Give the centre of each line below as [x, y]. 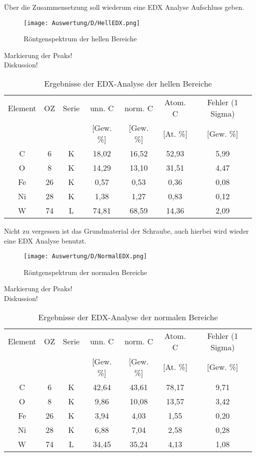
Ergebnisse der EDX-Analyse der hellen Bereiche [128, 84]
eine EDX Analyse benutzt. [45, 240]
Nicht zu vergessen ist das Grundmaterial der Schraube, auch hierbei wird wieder [127, 231]
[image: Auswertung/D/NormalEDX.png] [85, 257]
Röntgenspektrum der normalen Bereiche [85, 272]
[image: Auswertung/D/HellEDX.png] [82, 23]
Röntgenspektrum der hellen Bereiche [80, 39]
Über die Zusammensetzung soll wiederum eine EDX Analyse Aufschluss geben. [124, 7]
